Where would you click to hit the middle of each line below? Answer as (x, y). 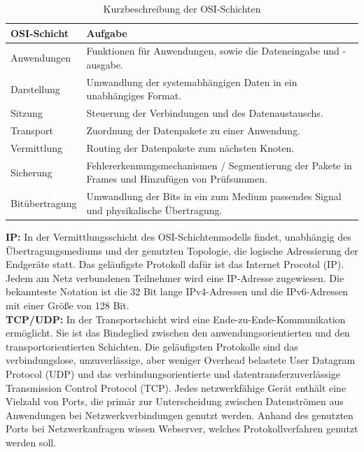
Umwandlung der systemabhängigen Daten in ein (192, 82)
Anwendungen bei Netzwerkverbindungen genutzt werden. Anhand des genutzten (180, 415)
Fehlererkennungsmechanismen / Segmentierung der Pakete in (219, 165)
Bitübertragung (44, 203)
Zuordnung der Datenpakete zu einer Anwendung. (194, 130)
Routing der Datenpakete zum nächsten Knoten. (190, 148)
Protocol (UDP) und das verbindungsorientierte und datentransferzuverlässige (173, 373)
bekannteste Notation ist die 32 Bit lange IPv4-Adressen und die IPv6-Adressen (177, 291)
